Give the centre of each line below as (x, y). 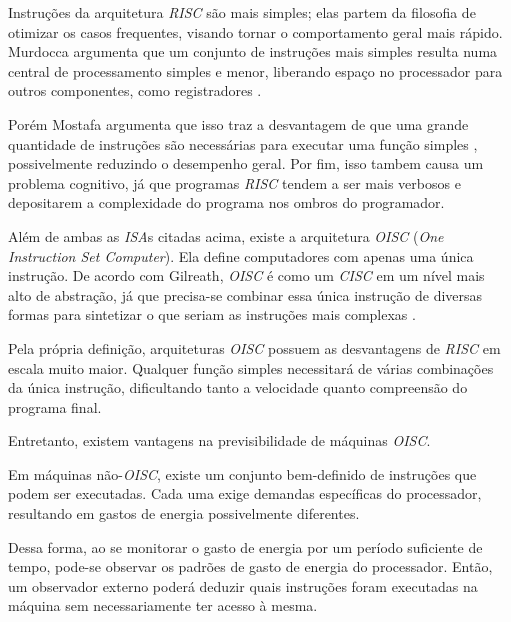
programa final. (55, 406)
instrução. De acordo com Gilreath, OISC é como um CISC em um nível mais (246, 275)
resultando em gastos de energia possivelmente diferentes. (184, 513)
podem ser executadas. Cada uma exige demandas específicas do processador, (245, 493)
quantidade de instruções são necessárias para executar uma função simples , (243, 143)
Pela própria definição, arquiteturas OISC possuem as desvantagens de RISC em (254, 347)
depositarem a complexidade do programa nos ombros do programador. (226, 202)
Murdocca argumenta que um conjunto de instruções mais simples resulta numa (253, 51)
